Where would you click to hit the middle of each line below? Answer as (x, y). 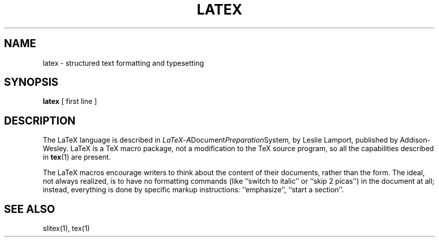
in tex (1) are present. (77, 157)
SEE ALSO (30, 209)
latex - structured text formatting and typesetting (123, 63)
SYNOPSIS (31, 82)
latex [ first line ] (70, 101)
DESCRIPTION (40, 120)
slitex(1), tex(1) (66, 228)
